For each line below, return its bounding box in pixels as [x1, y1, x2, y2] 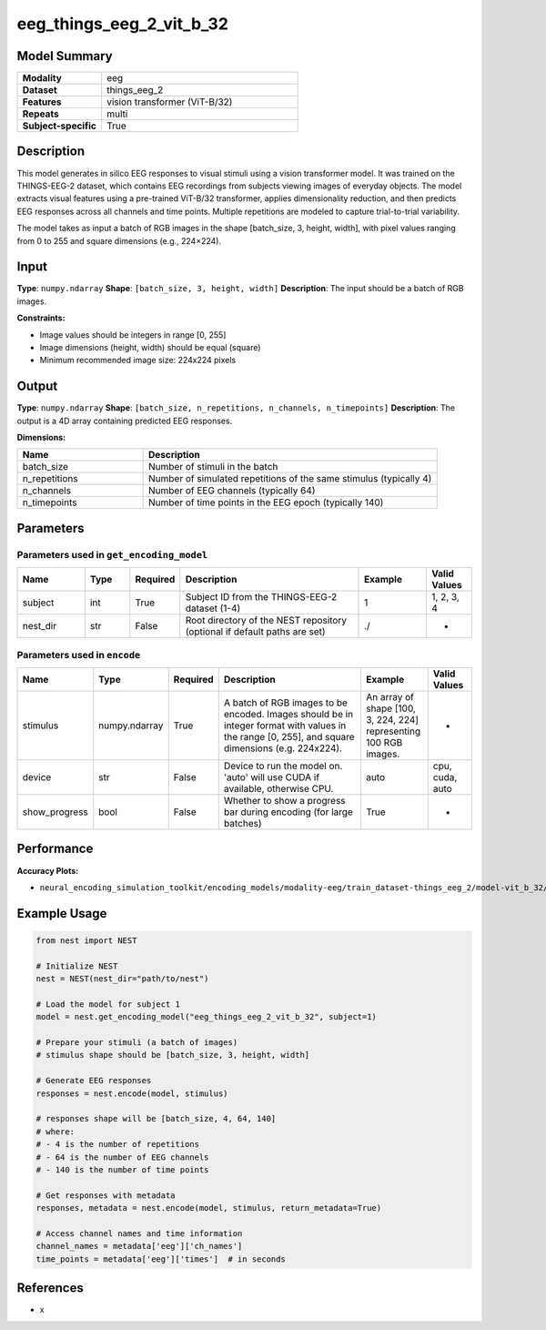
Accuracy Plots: [16, 865, 79, 876]
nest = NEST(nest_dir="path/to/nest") [35, 974, 209, 984]
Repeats [22, 107, 59, 120]
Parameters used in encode [16, 648, 141, 661]
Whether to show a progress [223, 794, 346, 807]
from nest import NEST [35, 935, 137, 946]
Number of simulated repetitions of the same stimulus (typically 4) [148, 472, 432, 485]
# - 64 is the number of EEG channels [35, 1152, 209, 1162]
